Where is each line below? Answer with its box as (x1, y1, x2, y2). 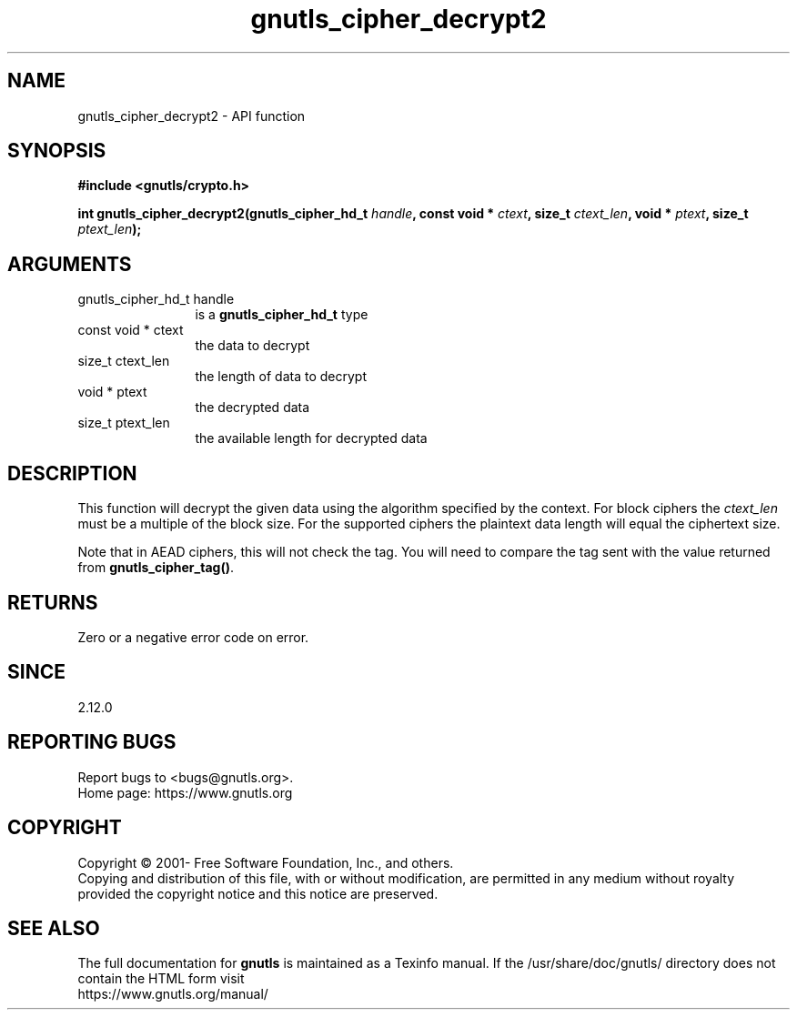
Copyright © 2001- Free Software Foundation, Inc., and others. (77, 854, 454, 871)
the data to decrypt (195, 337, 310, 354)
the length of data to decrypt (195, 368, 367, 385)
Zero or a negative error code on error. (77, 629, 309, 645)
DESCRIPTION (7, 461, 137, 485)
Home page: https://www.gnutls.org (77, 784, 293, 801)
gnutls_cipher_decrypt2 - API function (77, 107, 306, 124)
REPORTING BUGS (7, 730, 177, 754)
